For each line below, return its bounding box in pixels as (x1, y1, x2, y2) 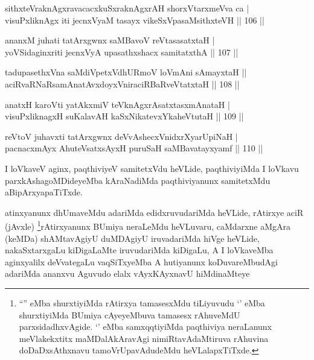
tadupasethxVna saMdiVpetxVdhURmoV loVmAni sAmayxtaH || (5, 66, 247, 78)
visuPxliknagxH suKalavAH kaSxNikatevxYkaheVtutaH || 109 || (5, 110, 244, 122)
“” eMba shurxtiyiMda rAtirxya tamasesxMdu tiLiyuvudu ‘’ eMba (19, 296, 265, 309)
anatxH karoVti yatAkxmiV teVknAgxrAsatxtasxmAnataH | (5, 98, 230, 110)
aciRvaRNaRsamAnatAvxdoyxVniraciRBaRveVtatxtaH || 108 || (5, 77, 240, 90)
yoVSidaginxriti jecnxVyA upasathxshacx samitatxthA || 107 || (5, 45, 239, 58)
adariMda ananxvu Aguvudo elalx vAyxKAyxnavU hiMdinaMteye (5, 267, 250, 280)
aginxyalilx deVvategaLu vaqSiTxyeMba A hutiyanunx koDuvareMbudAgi (5, 255, 278, 268)
